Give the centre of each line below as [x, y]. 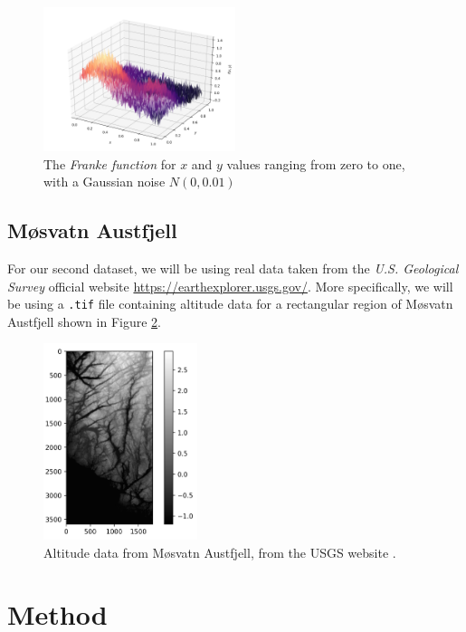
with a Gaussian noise [105, 182]
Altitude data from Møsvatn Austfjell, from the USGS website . [220, 552]
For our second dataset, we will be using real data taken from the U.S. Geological [233, 268]
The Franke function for [110, 163]
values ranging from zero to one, [316, 163]
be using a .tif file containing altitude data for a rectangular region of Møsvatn [230, 304]
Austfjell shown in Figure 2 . [84, 321]
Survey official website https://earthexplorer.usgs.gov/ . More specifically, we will [230, 286]
